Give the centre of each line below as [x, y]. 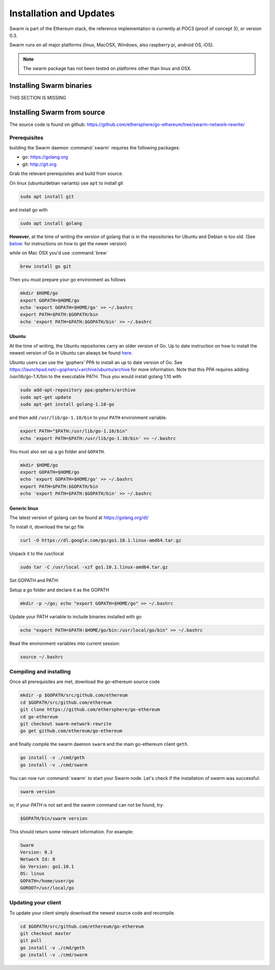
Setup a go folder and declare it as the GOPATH [59, 590]
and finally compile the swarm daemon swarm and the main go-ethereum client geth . [99, 744]
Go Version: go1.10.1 [47, 866]
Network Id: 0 [38, 859]
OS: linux [32, 874]
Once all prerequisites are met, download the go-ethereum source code [85, 682]
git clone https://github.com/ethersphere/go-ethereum [90, 710]
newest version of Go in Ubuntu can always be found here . [71, 353]
